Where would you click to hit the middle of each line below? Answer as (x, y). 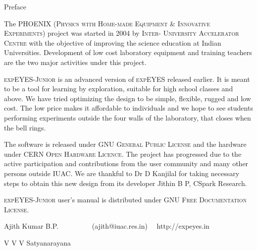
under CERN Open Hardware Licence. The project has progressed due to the (123, 154)
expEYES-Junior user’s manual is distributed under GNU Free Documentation (125, 200)
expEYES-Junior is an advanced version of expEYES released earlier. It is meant (127, 79)
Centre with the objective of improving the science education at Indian (113, 42)
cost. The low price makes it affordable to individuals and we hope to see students (128, 108)
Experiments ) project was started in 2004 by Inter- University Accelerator (122, 33)
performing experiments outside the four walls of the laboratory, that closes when (128, 117)
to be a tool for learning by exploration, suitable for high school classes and (119, 89)
